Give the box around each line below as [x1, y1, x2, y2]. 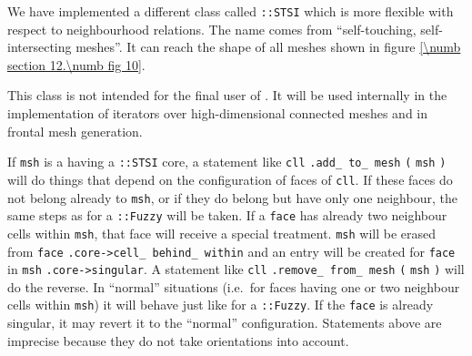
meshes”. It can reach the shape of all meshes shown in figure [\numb [75, 37, 461, 56]
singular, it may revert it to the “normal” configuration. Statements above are [7, 313, 442, 332]
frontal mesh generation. [7, 121, 143, 140]
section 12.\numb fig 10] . [7, 55, 146, 74]
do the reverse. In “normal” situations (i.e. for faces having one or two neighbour [7, 277, 460, 296]
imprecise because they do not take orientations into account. [7, 331, 349, 350]
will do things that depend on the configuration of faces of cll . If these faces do [7, 169, 453, 188]
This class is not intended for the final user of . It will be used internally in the [7, 86, 447, 105]
